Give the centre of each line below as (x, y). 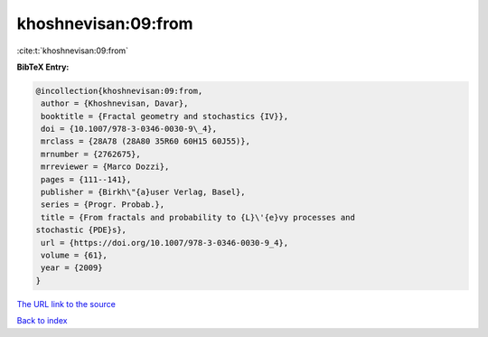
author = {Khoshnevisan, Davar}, (115, 103)
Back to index (42, 321)
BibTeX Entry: (43, 67)
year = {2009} (72, 268)
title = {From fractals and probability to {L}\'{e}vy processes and (198, 217)
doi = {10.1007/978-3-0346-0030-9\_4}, (129, 129)
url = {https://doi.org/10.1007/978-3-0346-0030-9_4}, (165, 243)
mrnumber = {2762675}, (91, 154)
